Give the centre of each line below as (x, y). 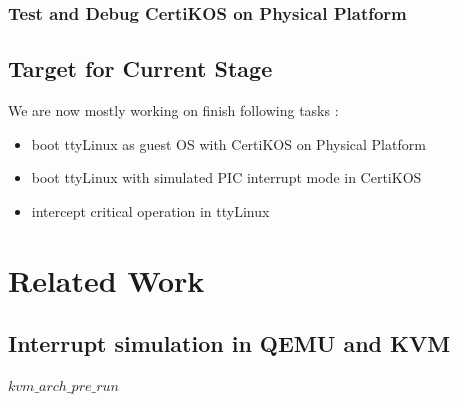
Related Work (106, 279)
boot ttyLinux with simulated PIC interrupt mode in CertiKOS (226, 177)
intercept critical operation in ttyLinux (150, 210)
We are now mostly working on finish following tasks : (173, 110)
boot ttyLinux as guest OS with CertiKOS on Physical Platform (228, 143)
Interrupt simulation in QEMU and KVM (229, 343)
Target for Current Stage (140, 68)
